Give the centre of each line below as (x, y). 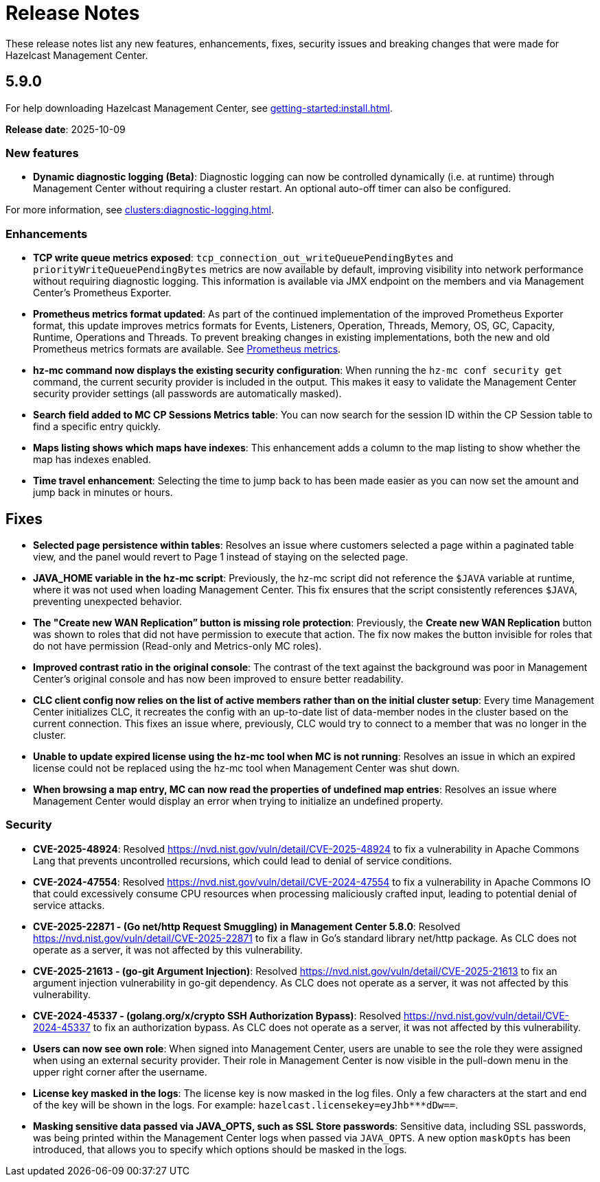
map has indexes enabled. (92, 460)
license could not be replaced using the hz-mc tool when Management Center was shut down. (246, 768)
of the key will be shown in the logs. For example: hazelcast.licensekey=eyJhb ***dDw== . (246, 1104)
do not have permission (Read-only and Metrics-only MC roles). (177, 646)
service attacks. (69, 905)
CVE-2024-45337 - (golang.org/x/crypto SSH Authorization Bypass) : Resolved (217, 1015)
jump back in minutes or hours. (103, 493)
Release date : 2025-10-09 (66, 129)
